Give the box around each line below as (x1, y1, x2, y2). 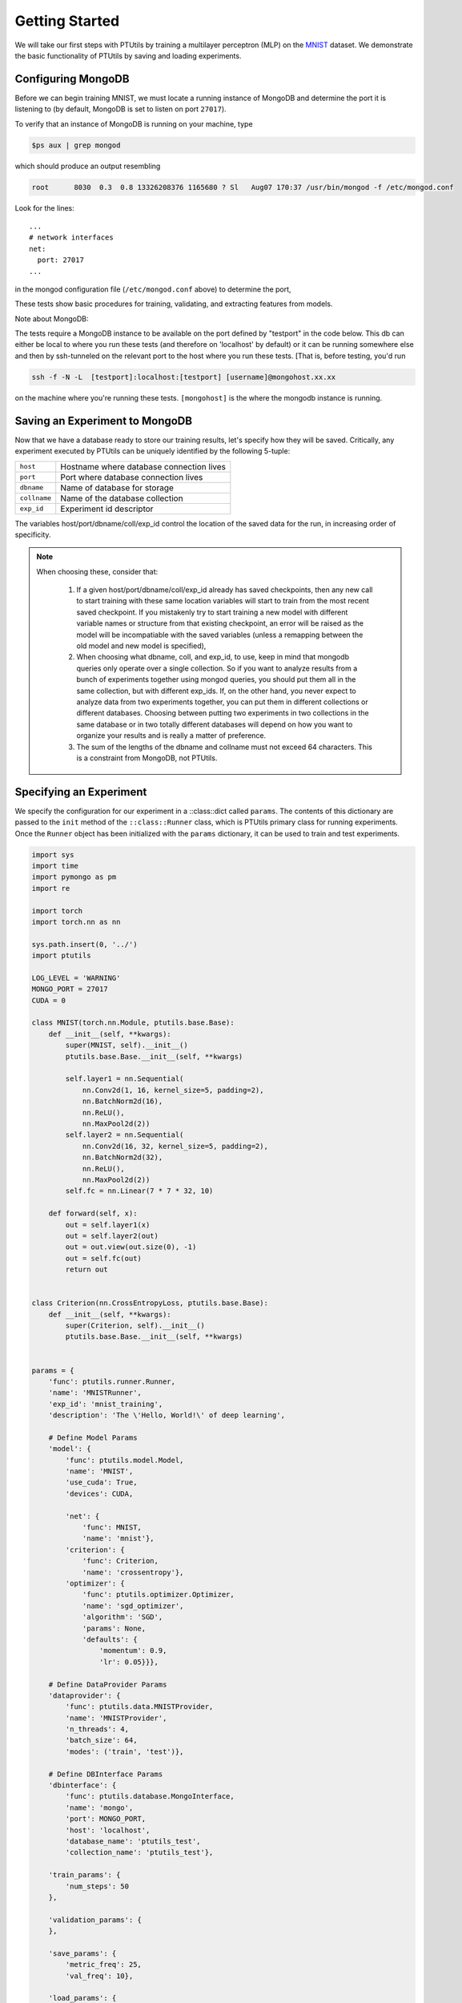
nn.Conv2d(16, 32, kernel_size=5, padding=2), (82, 1142, 268, 1151)
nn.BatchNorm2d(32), (82, 1153, 163, 1162)
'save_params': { (48, 1949, 117, 1958)
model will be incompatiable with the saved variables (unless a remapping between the (76, 630, 364, 639)
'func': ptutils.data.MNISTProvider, (65, 1703, 214, 1711)
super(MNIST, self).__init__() (65, 1041, 188, 1050)
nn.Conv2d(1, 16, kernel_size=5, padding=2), (82, 1086, 264, 1094)
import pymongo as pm (31, 873, 117, 881)
